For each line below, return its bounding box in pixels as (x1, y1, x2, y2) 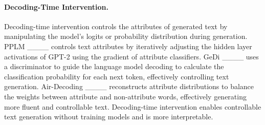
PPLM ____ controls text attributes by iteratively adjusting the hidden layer (4, 40, 252, 51)
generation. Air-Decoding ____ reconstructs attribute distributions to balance (4, 81, 254, 92)
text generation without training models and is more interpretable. (4, 111, 213, 122)
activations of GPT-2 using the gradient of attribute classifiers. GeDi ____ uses (4, 51, 259, 61)
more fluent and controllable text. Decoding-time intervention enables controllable (4, 101, 261, 112)
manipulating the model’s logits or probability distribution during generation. (4, 31, 248, 41)
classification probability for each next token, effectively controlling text (4, 71, 229, 81)
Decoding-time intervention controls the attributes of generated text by (4, 20, 228, 31)
